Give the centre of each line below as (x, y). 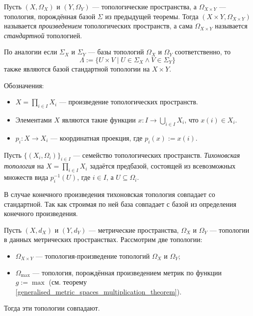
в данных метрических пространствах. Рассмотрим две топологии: (103, 239)
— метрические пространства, (134, 230)
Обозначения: (24, 85)
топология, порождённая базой (50, 16)
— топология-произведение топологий (93, 255)
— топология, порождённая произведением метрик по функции (127, 272)
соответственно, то (203, 52)
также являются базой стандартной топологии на (77, 68)
